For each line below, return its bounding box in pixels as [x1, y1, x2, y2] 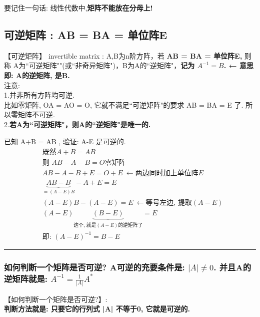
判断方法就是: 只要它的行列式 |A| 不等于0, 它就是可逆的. [4, 303, 190, 314]
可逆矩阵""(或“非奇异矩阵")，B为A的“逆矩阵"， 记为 [28, 60, 195, 71]
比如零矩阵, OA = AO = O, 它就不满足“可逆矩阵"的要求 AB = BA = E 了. [4, 99, 243, 110]
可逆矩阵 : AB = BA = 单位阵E [4, 27, 167, 42]
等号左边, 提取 [145, 199, 192, 206]
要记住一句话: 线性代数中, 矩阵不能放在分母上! [4, 3, 153, 13]
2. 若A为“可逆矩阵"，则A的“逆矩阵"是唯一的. [4, 119, 151, 129]
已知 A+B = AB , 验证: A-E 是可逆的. [4, 136, 126, 146]
